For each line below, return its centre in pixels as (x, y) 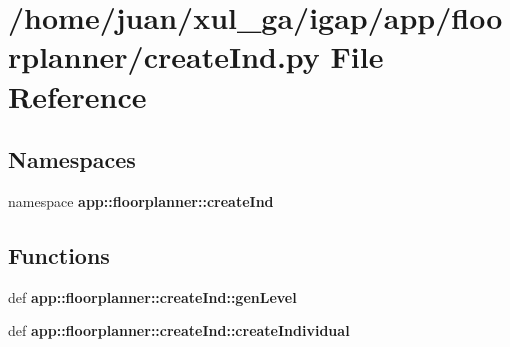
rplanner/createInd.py (164, 56)
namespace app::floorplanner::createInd (141, 200)
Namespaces (72, 159)
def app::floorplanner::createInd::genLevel (152, 296)
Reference (77, 95)
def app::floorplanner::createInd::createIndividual (179, 330)
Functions (59, 254)
